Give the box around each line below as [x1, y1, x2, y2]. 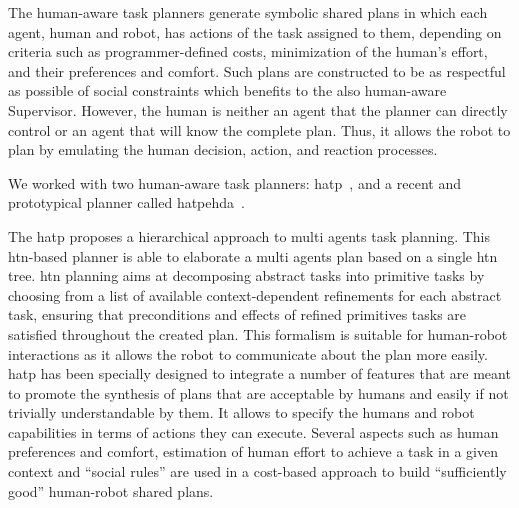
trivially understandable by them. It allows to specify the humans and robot [8, 402, 475, 423]
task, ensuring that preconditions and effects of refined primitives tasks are [8, 304, 467, 325]
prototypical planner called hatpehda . [8, 192, 245, 213]
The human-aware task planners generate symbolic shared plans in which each [8, 2, 488, 22]
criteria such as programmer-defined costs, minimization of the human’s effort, [8, 41, 488, 62]
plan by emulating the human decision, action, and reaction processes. [8, 139, 438, 160]
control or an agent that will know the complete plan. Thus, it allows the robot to [8, 119, 511, 140]
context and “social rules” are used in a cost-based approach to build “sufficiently [8, 461, 507, 482]
